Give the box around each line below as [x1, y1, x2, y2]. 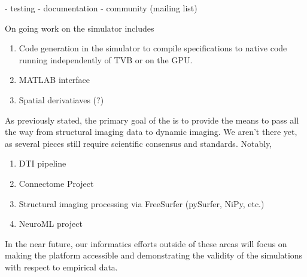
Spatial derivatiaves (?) [19, 93, 104, 106]
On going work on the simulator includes [5, 21, 154, 34]
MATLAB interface [19, 73, 90, 86]
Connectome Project [19, 177, 94, 189]
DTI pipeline [19, 157, 66, 170]
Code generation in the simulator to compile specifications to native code [19, 42, 287, 54]
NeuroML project [19, 217, 83, 230]
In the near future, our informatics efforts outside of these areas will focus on [5, 237, 287, 250]
